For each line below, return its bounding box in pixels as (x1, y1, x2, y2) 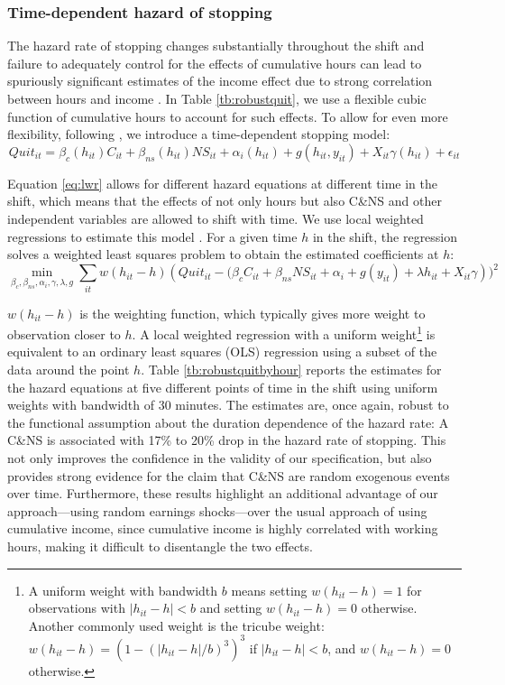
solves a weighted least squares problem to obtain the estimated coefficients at (7, 245, 439, 264)
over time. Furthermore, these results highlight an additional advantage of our (7, 484, 438, 503)
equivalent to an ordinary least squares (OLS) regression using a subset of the (7, 342, 437, 361)
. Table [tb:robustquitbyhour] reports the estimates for (141, 360, 442, 379)
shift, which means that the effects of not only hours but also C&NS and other (7, 191, 442, 210)
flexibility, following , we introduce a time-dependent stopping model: (7, 125, 390, 143)
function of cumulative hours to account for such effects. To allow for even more (7, 106, 448, 125)
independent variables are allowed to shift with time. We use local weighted (7, 208, 424, 227)
